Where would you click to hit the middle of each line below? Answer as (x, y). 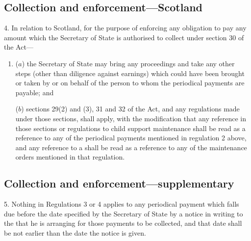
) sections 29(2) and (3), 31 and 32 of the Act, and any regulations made (130, 109)
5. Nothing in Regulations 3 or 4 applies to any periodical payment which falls (122, 204)
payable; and (35, 92)
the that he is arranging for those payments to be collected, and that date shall (123, 223)
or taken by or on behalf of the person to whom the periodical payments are (130, 83)
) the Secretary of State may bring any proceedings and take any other (128, 63)
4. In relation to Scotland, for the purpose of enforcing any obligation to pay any (125, 28)
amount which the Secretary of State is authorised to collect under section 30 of (124, 37)
